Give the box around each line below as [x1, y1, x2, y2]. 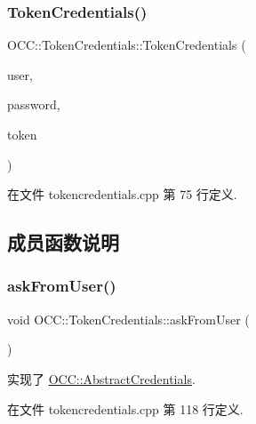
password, [7, 95, 60, 114]
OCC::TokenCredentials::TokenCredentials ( [7, 36, 246, 54]
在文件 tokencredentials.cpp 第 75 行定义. [7, 185, 237, 204]
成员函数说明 [7, 228, 119, 256]
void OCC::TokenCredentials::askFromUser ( [7, 309, 250, 328]
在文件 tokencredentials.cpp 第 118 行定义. [7, 399, 244, 418]
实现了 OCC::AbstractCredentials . [7, 369, 196, 388]
